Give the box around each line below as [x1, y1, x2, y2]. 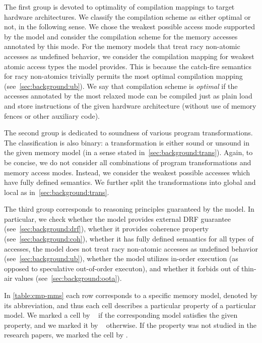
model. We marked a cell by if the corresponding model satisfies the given [4, 310, 238, 320]
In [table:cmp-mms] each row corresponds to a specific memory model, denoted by [4, 290, 258, 301]
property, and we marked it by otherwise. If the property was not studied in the [4, 319, 256, 330]
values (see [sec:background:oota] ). [15, 273, 122, 283]
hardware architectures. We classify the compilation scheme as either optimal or [4, 11, 251, 22]
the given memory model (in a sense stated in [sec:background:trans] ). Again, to [4, 147, 253, 158]
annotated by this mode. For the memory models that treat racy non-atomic [4, 41, 240, 52]
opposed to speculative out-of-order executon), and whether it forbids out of [4, 263, 239, 273]
